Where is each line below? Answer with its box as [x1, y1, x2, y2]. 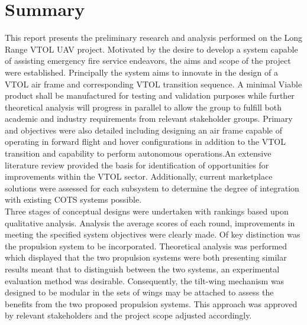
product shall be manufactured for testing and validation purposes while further [5, 89, 295, 102]
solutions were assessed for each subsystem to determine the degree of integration [5, 181, 299, 194]
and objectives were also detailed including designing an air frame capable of [5, 123, 282, 136]
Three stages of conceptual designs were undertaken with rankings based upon [5, 205, 289, 217]
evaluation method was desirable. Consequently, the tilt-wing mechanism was [5, 274, 285, 287]
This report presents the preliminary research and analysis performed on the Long [5, 31, 303, 44]
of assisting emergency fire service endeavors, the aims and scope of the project [5, 54, 291, 67]
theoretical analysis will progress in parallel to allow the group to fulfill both [5, 100, 282, 113]
